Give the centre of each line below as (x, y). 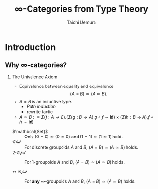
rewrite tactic (40, 112)
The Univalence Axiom (35, 77)
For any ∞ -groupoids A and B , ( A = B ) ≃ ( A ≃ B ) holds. (80, 181)
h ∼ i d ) (26, 122)
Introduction (31, 47)
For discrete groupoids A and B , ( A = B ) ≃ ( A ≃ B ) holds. (81, 147)
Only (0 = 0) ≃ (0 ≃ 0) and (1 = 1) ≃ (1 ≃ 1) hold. (73, 137)
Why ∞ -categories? (36, 65)
